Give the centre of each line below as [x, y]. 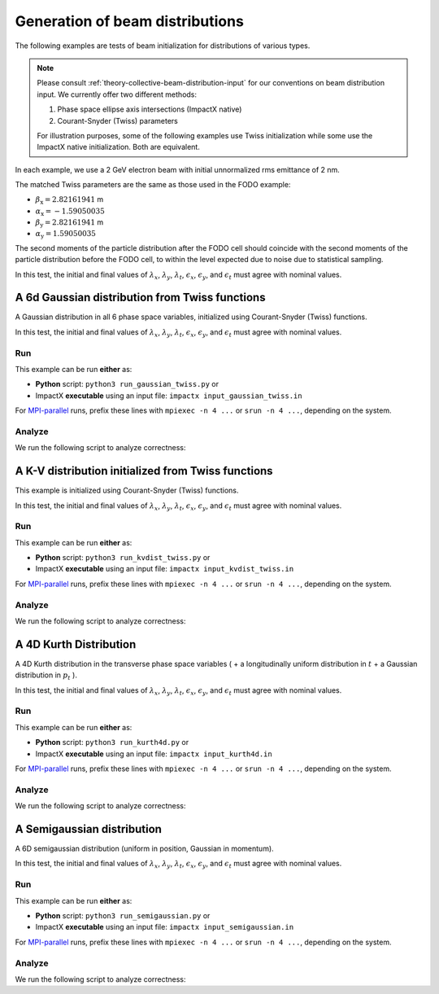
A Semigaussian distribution [89, 829]
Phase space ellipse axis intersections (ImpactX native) [150, 109]
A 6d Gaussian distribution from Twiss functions [140, 298]
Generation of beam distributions [129, 21]
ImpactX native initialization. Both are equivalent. [119, 147]
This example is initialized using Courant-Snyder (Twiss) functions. [127, 490]
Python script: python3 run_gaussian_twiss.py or [127, 384]
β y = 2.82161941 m [70, 223]
